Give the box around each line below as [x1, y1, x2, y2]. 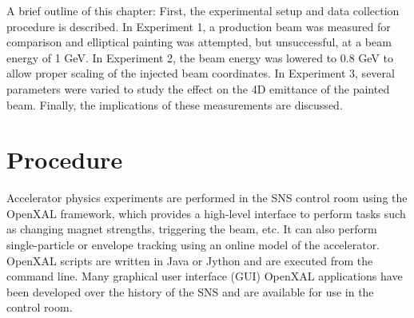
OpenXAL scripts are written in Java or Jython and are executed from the [6, 252, 373, 268]
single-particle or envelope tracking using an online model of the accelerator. [6, 237, 380, 253]
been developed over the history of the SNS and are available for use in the [6, 283, 374, 300]
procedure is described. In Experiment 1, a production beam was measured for [6, 18, 391, 34]
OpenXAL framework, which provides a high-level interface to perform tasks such [6, 205, 406, 221]
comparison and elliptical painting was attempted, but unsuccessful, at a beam [6, 34, 392, 50]
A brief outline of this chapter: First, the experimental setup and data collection [6, 2, 400, 18]
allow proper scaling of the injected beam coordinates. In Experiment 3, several [6, 65, 395, 81]
